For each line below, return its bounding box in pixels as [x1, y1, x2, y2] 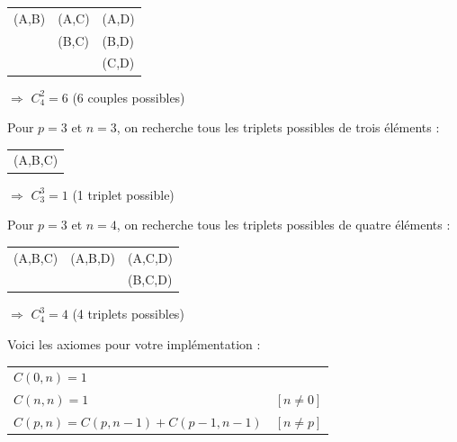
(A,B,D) [70, 248, 115, 266]
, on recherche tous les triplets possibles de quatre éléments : [116, 215, 451, 234]
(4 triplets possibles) [72, 304, 184, 323]
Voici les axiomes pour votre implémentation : [7, 335, 261, 354]
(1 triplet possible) [72, 185, 175, 203]
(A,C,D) [128, 248, 173, 266]
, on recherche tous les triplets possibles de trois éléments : [116, 118, 440, 137]
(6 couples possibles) [72, 87, 185, 106]
